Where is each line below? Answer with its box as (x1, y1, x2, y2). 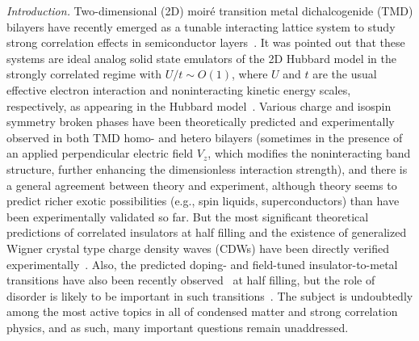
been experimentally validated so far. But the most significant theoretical (6, 208, 369, 225)
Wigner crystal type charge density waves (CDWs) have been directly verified (6, 239, 389, 256)
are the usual (312, 65, 377, 82)
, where (231, 65, 268, 82)
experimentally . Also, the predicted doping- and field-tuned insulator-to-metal (6, 255, 398, 272)
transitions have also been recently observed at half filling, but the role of (6, 272, 375, 288)
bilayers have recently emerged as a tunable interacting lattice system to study (6, 18, 396, 35)
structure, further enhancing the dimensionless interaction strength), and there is (6, 160, 408, 177)
